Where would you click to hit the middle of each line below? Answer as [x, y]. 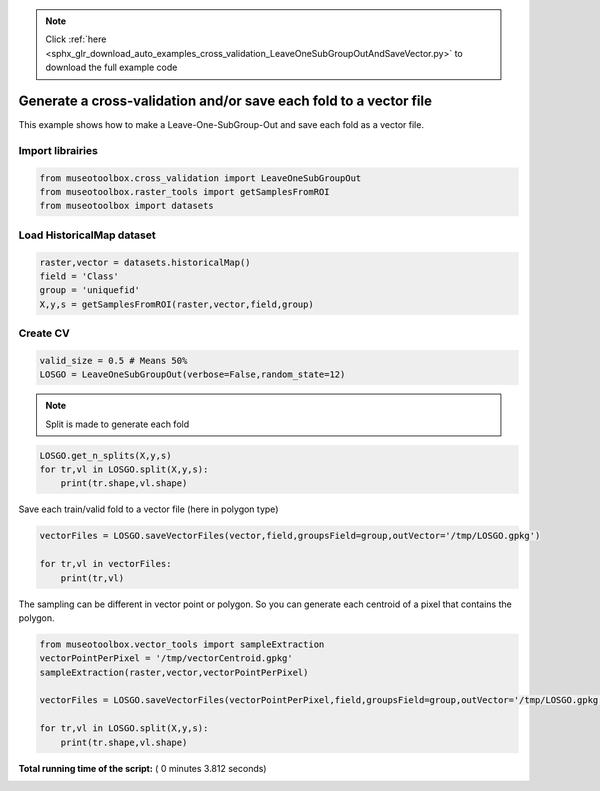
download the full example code [111, 67]
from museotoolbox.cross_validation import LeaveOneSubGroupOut [200, 178]
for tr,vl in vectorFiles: [105, 564]
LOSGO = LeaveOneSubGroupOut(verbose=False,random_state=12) [192, 374]
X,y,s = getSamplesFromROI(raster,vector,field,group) [176, 304]
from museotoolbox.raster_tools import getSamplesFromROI [184, 192]
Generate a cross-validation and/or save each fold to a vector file [225, 100]
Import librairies [58, 150]
